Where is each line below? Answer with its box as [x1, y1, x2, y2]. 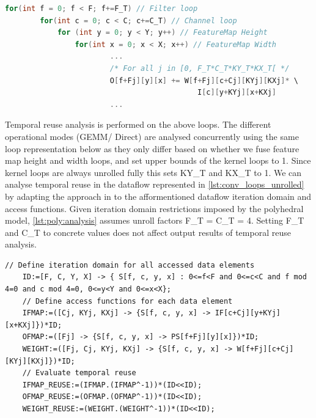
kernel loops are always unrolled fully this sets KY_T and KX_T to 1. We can [5, 166, 302, 178]
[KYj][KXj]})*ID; [5, 356, 75, 365]
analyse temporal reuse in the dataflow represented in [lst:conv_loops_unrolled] [5, 178, 304, 191]
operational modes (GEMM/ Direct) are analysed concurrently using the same [5, 130, 299, 142]
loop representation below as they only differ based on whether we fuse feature [5, 142, 299, 155]
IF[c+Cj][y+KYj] [215, 309, 281, 318]
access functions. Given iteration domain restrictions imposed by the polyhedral [5, 202, 304, 215]
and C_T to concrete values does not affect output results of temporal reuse [5, 226, 291, 238]
